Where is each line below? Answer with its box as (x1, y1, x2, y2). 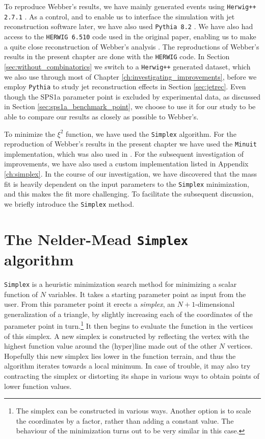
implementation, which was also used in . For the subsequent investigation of (4, 148, 244, 159)
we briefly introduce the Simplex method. (4, 198, 135, 209)
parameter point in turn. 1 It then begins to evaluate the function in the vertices (4, 319, 253, 331)
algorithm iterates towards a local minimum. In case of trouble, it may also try (4, 360, 251, 371)
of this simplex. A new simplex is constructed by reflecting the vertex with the (4, 330, 249, 341)
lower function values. (4, 380, 72, 391)
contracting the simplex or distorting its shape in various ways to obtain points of (4, 371, 259, 381)
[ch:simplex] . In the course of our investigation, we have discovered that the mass (4, 168, 257, 179)
